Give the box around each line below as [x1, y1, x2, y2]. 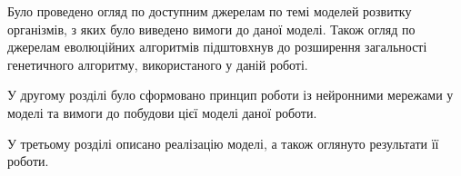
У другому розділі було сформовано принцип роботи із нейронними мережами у [7, 85, 454, 104]
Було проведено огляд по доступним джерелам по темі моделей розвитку [7, 2, 412, 20]
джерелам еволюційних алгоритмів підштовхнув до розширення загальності [7, 37, 427, 56]
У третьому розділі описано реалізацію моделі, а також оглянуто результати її [7, 133, 439, 152]
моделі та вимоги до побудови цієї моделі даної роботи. [7, 103, 317, 122]
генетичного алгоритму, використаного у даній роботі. [7, 54, 308, 73]
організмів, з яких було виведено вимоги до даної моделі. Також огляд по [7, 19, 416, 38]
